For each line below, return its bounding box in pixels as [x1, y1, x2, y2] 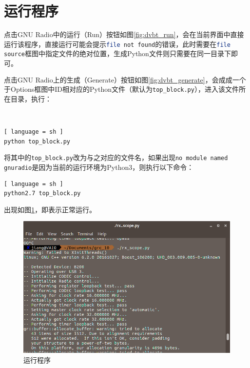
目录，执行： [10, 93, 52, 103]
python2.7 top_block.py [4, 190, 81, 197]
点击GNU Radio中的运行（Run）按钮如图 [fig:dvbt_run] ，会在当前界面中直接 [4, 29, 244, 40]
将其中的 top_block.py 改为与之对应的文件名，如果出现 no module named [4, 152, 228, 163]
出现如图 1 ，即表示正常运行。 [4, 204, 96, 214]
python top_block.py [4, 138, 71, 145]
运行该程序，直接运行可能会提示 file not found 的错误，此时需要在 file [4, 39, 231, 49]
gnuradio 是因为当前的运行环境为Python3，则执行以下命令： [4, 162, 194, 172]
